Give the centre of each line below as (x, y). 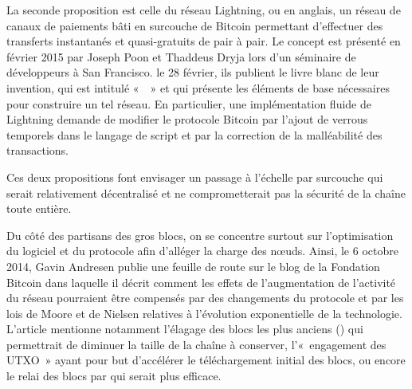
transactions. (37, 150)
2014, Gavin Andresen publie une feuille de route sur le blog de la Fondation (193, 266)
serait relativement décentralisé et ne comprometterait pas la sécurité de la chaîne (206, 193)
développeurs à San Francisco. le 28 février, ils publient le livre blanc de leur (193, 72)
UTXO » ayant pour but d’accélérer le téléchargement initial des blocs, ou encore (206, 360)
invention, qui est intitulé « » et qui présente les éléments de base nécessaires (198, 87)
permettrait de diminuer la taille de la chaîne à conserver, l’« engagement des (196, 344)
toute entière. (39, 208)
